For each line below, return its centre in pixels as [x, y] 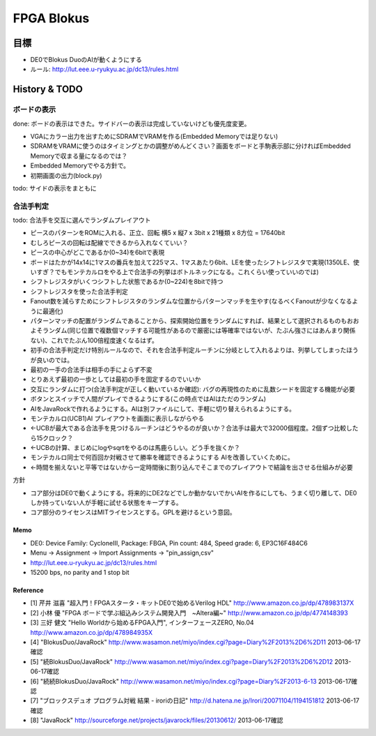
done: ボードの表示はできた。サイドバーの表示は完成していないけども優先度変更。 [132, 123]
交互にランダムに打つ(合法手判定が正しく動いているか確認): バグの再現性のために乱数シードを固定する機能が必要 [193, 389]
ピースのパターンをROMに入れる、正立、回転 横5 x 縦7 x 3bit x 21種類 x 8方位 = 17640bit [158, 233]
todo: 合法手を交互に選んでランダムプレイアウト [82, 220]
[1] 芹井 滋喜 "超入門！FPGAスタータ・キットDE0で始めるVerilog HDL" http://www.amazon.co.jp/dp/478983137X [192, 603]
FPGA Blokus [51, 18]
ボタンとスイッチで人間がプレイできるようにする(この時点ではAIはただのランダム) [148, 399]
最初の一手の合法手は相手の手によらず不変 [91, 369]
